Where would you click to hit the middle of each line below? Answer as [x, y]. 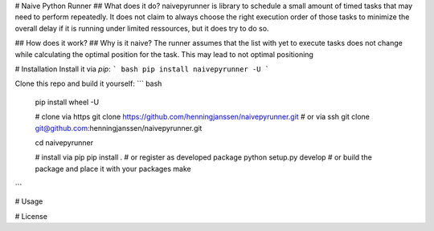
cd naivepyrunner [64, 142]
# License [31, 216]
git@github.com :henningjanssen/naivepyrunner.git [119, 128]
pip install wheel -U [67, 102]
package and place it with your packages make [113, 168]
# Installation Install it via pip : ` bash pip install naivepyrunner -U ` [142, 69]
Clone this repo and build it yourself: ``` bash [88, 83]
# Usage [29, 201]
